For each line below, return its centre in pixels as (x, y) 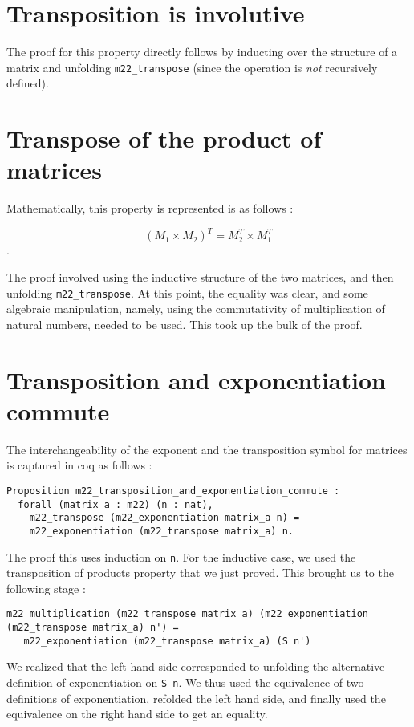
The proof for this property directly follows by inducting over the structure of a (202, 52)
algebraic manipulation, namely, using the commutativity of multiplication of (196, 309)
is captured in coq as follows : (79, 465)
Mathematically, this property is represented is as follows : (150, 208)
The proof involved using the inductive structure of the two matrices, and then (200, 276)
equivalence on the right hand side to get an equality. (137, 714)
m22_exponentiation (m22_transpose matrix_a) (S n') (167, 641)
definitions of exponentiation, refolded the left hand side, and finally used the (196, 698)
